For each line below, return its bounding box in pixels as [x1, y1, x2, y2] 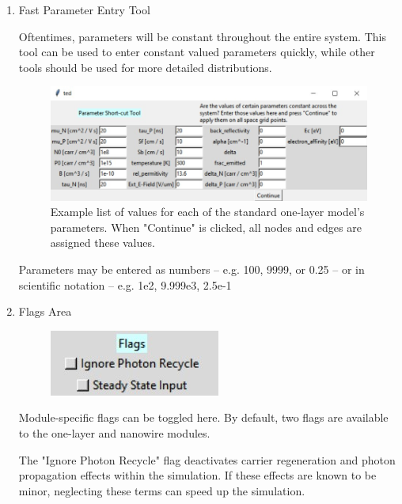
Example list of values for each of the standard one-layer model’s [50, 203, 365, 220]
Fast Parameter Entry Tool [18, 2, 150, 17]
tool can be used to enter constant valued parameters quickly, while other [18, 44, 375, 60]
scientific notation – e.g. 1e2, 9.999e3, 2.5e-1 [18, 276, 232, 293]
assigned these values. [50, 234, 155, 251]
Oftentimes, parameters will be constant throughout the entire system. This [18, 28, 386, 44]
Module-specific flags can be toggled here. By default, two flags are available [18, 409, 389, 426]
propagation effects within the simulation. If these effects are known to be [18, 467, 377, 483]
